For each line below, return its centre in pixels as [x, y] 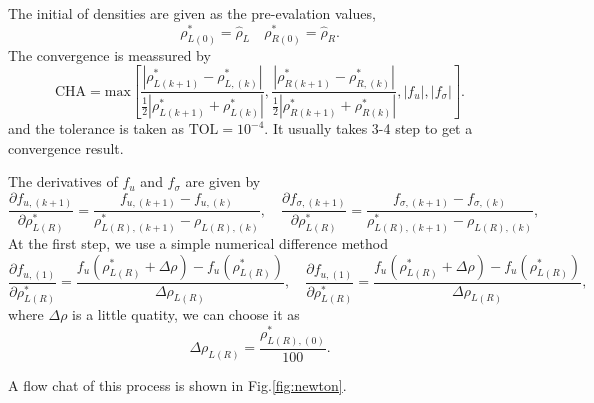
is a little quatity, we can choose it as [186, 314]
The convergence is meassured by [109, 54]
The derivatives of [63, 181]
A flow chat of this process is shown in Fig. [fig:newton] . [177, 384]
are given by [223, 181]
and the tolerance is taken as [96, 128]
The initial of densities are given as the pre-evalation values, [192, 13]
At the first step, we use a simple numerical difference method [198, 243]
